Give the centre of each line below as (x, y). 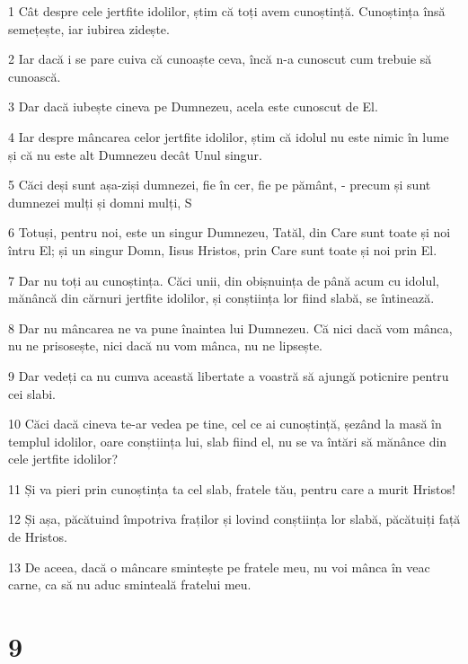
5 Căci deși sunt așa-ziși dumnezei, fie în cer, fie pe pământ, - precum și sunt (220, 185)
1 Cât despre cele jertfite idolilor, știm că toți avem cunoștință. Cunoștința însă (227, 11)
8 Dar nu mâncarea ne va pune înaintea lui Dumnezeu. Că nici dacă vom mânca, (230, 328)
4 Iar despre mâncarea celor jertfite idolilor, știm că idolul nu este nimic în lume (229, 136)
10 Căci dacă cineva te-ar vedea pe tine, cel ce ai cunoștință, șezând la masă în (225, 424)
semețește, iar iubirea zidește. (89, 28)
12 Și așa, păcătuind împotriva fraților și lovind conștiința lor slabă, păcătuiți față (234, 519)
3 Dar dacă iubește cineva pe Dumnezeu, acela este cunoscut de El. (193, 106)
